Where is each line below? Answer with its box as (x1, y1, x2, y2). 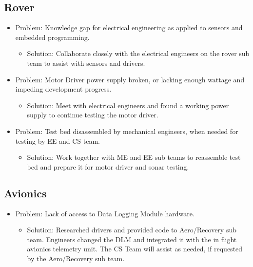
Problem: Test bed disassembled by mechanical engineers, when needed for (15, 126, 238, 136)
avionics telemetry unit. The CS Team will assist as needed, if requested (27, 244, 243, 254)
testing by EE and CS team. (15, 135, 100, 146)
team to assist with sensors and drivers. (27, 57, 145, 68)
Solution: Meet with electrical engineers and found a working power (27, 100, 229, 110)
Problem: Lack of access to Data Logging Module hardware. (15, 208, 195, 218)
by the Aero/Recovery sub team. (27, 253, 125, 263)
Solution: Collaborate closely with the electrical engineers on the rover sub (27, 48, 250, 58)
